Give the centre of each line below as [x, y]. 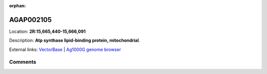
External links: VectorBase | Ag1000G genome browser [65, 49]
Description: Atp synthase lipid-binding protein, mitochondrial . [75, 40]
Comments [23, 62]
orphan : [18, 6]
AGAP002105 [30, 20]
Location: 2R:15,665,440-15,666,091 [47, 31]
